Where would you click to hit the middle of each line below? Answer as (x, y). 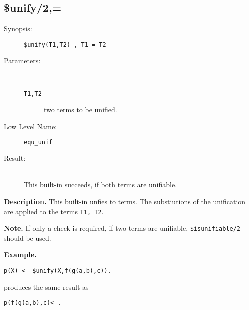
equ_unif (38, 142)
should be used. (28, 237)
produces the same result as (46, 286)
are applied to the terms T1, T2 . (54, 211)
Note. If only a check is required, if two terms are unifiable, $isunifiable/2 (122, 228)
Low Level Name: (31, 126)
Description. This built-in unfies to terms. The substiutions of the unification (125, 201)
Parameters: (22, 61)
